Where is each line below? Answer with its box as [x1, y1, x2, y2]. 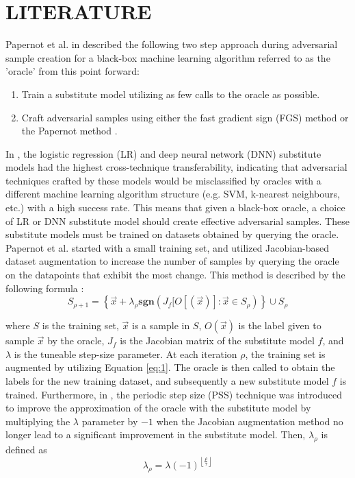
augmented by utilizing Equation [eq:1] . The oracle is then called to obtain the [5, 360, 335, 374]
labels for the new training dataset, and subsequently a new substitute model [5, 374, 329, 387]
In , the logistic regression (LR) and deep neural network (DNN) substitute [5, 146, 321, 160]
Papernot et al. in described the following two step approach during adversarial [5, 37, 338, 51]
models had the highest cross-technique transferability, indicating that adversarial [5, 160, 347, 174]
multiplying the [5, 414, 70, 428]
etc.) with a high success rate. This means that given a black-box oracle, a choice [5, 200, 345, 215]
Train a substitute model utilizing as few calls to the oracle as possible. [21, 86, 320, 101]
